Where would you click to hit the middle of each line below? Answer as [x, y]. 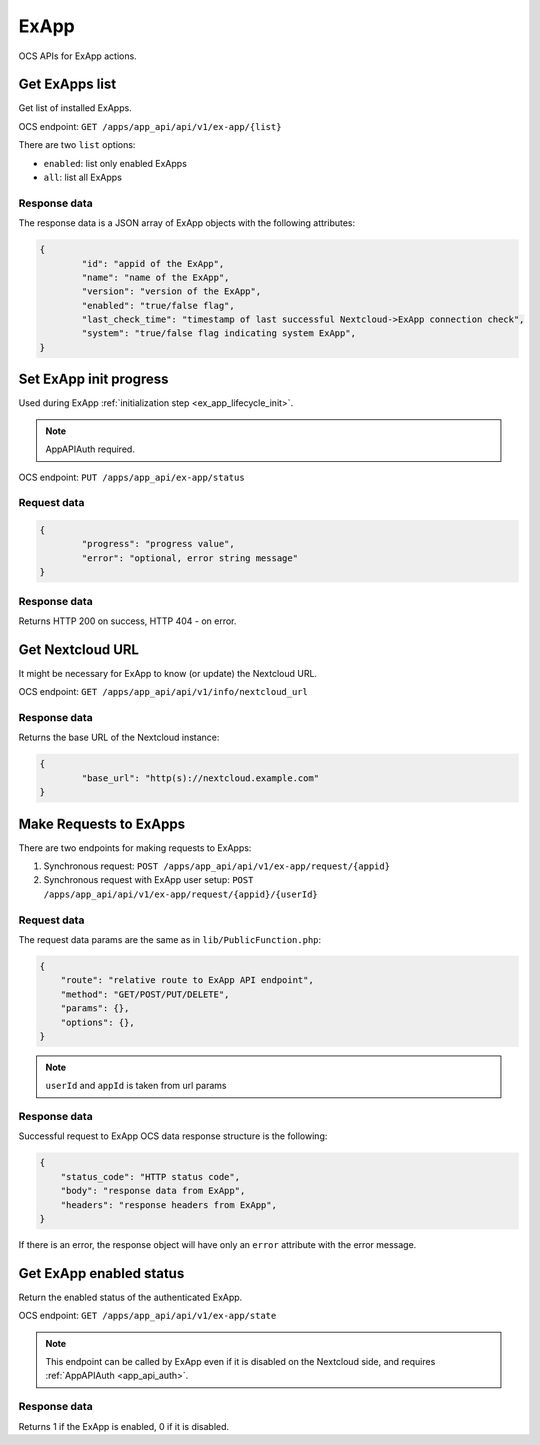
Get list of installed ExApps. [75, 108]
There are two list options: [77, 145]
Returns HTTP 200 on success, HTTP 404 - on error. [127, 621]
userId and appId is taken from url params [136, 1086]
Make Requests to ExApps [102, 823]
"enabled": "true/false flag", [158, 305]
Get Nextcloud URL [79, 649]
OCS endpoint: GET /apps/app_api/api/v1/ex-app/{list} [150, 126]
